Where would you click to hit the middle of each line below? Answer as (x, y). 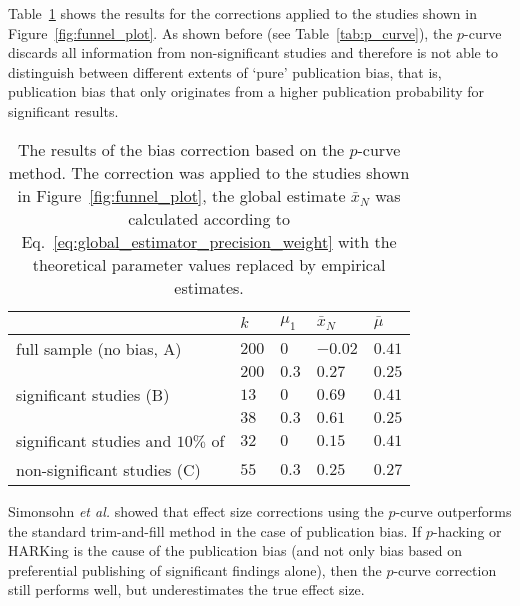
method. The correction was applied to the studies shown (209, 172)
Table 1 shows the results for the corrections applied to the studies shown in (242, 13)
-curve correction (445, 569)
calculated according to (209, 218)
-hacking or (467, 530)
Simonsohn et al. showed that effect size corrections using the (196, 511)
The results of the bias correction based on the (181, 149)
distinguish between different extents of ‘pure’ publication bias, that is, (225, 71)
